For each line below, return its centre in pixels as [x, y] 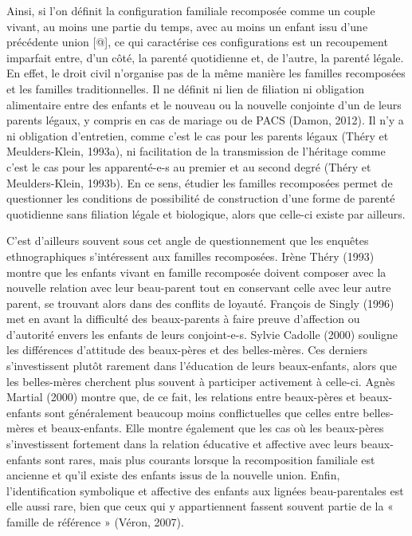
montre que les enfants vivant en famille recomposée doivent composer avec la [196, 272]
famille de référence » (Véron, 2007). [95, 522]
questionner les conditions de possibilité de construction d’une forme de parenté [201, 198]
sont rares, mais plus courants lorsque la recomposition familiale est [210, 459]
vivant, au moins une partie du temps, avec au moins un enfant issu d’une [187, 26]
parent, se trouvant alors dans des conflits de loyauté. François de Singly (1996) [200, 303]
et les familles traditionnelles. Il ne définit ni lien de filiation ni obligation [186, 88]
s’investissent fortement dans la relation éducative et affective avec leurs [182, 444]
